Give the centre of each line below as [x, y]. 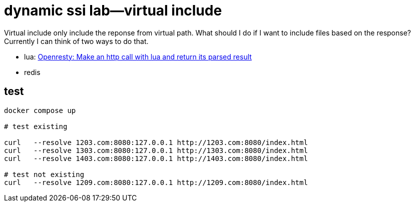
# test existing [36, 126]
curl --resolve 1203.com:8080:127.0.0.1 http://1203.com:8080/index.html [156, 142]
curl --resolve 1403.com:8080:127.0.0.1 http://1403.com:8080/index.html [156, 158]
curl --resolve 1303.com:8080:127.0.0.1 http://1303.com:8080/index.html [156, 150]
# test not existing [44, 174]
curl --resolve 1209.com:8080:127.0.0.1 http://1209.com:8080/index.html [156, 182]
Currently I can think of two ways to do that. [76, 41]
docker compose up [40, 110]
